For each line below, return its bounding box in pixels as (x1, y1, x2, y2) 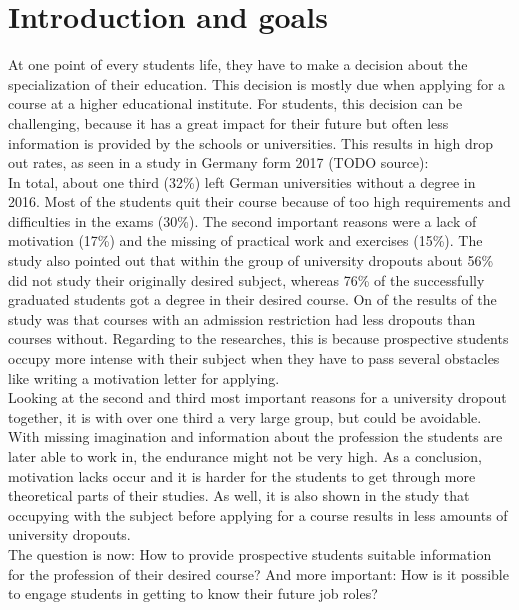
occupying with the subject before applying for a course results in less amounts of (8, 504, 508, 525)
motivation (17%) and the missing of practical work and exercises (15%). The (8, 230, 483, 251)
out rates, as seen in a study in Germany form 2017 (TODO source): (8, 152, 429, 173)
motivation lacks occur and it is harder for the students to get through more (8, 465, 476, 486)
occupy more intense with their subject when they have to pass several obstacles (8, 348, 500, 369)
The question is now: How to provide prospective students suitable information (8, 543, 492, 564)
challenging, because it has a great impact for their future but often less (8, 112, 449, 133)
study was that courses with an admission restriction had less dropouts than (8, 308, 476, 329)
